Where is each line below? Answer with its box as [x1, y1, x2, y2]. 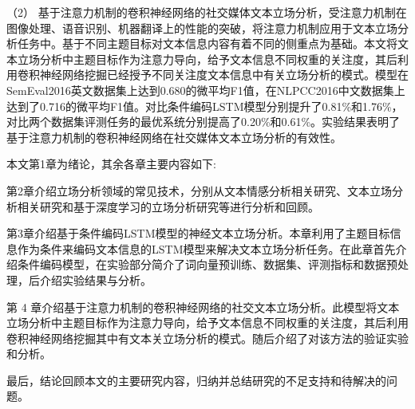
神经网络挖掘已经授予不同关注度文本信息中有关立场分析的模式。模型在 [39, 66, 409, 83]
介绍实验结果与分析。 [39, 271, 152, 288]
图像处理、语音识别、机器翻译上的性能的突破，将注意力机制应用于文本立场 [6, 19, 397, 36]
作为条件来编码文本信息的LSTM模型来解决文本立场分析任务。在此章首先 [17, 240, 396, 257]
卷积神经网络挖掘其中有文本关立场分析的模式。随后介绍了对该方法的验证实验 [6, 329, 409, 346]
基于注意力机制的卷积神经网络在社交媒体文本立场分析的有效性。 [6, 128, 342, 145]
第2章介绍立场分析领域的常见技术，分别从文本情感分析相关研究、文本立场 [6, 182, 392, 199]
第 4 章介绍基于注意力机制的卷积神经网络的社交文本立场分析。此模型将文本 [6, 298, 400, 315]
